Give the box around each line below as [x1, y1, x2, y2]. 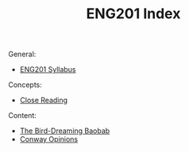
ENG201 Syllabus [19, 65, 77, 74]
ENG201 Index [86, 5, 181, 23]
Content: [8, 111, 37, 120]
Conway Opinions [19, 135, 78, 144]
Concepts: [8, 80, 42, 89]
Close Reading [19, 96, 68, 105]
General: [8, 49, 37, 59]
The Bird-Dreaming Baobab [19, 126, 110, 135]
